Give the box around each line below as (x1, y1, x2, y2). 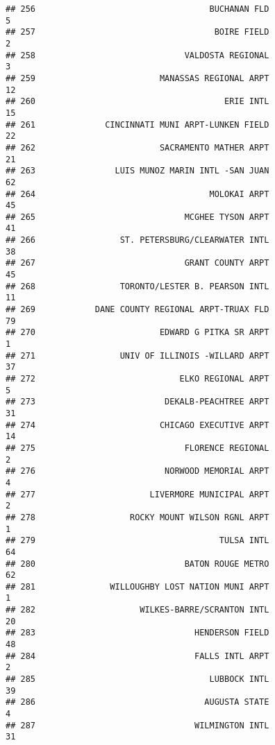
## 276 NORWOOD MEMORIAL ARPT (6, 466, 269, 477)
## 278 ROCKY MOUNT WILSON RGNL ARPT (6, 512, 269, 522)
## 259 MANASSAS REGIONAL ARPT (6, 73, 269, 83)
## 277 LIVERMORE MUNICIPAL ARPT (6, 489, 269, 499)
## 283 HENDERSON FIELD (6, 628, 269, 638)
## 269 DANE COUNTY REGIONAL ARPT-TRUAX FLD (6, 305, 269, 315)
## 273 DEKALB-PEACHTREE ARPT (6, 397, 269, 407)
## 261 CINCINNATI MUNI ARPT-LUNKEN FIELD (6, 119, 269, 130)
